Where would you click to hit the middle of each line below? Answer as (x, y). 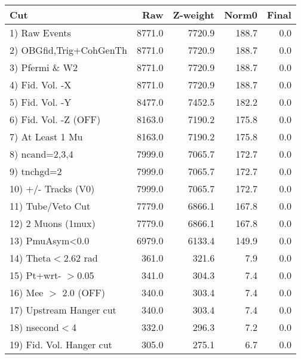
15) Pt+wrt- (36, 275)
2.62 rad (81, 258)
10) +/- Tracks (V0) (52, 188)
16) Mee (27, 292)
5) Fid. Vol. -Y (41, 102)
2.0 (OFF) (84, 292)
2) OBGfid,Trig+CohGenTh (68, 50)
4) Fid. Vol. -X (41, 85)
